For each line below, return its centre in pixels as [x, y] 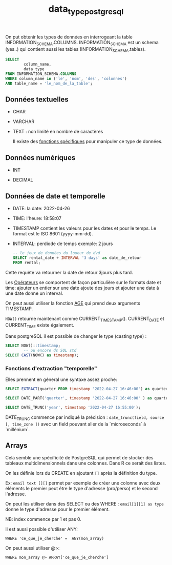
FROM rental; [27, 263]
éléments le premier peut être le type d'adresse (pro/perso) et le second [81, 489]
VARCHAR [24, 122]
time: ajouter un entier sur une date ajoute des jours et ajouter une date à [82, 288]
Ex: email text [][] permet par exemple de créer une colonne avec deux [83, 483]
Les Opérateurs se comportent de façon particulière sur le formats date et [83, 282]
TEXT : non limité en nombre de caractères [58, 132]
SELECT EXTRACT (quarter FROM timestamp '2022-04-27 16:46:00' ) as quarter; [88, 389]
